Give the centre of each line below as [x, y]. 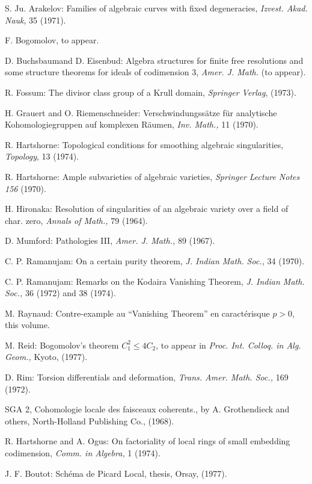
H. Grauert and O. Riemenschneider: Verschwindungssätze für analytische [141, 112]
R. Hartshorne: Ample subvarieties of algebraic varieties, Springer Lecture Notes [152, 176]
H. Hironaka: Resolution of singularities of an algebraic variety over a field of [147, 209]
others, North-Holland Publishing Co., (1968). [90, 420]
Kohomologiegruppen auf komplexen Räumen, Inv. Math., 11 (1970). [132, 124]
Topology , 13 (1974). [42, 156]
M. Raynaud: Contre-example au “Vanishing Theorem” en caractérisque [137, 313]
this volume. [27, 325]
